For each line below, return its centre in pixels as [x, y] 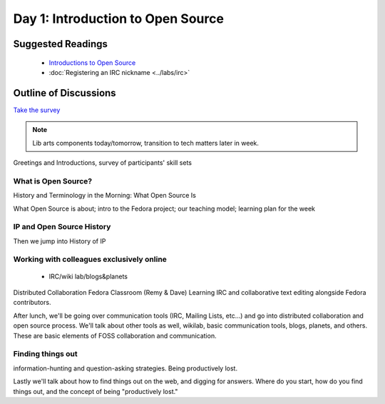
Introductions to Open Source [92, 62]
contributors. [32, 303]
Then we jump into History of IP [60, 241]
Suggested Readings [61, 44]
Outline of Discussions [65, 93]
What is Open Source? [53, 181]
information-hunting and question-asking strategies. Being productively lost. [125, 368]
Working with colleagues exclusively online [90, 259]
